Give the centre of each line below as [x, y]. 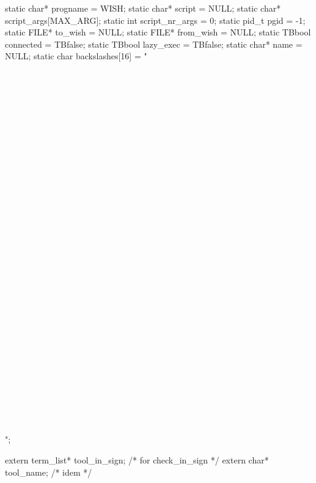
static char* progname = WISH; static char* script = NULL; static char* [143, 8]
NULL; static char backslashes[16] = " [76, 56]
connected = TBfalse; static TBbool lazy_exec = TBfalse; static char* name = [154, 44]
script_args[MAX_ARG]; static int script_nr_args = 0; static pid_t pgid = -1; [155, 20]
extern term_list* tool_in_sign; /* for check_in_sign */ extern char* [137, 459]
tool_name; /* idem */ [49, 472]
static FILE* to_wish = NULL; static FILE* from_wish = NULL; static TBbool [158, 32]
